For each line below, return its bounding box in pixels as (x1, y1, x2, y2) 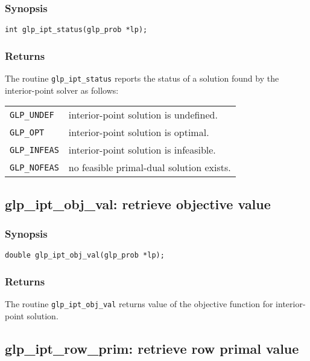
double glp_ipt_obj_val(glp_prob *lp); (5, 251, 165, 260)
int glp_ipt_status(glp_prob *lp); (5, 25, 148, 34)
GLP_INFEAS (10, 145, 59, 155)
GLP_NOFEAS (10, 162, 59, 172)
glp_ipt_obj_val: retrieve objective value (5, 194, 271, 213)
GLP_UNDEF (10, 109, 54, 120)
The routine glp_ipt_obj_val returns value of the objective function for (5, 298, 273, 310)
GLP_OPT (10, 127, 45, 137)
